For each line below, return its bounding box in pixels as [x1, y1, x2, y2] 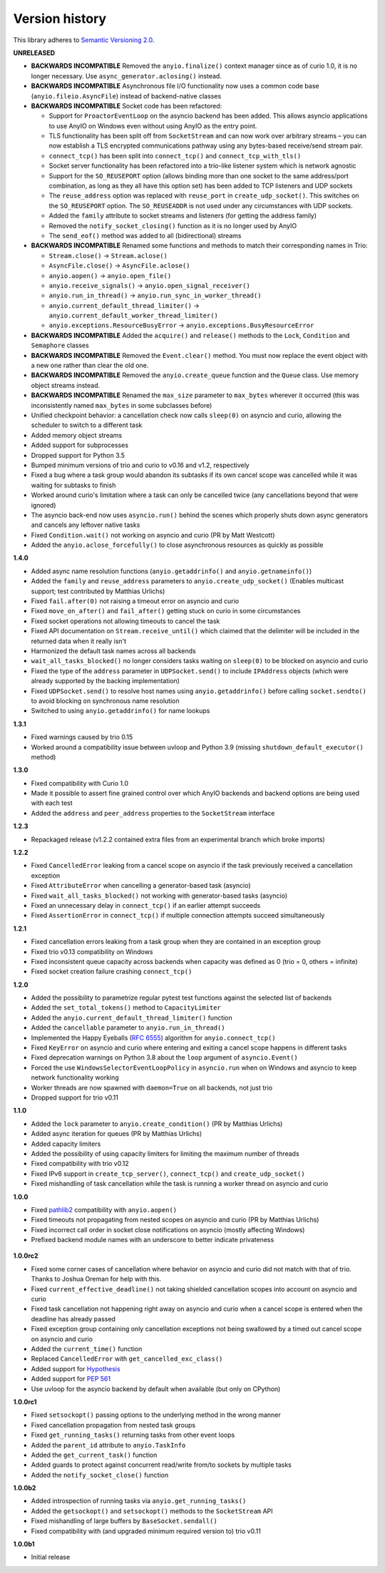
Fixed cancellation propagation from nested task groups [31, 1420, 196, 1429]
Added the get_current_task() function [31, 1450, 158, 1459]
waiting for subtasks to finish [31, 481, 116, 489]
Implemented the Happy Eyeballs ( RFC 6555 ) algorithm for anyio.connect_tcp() [31, 1033, 276, 1042]
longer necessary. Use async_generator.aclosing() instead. [31, 71, 222, 80]
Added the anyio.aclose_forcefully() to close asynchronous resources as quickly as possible [31, 540, 324, 549]
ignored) [31, 501, 56, 509]
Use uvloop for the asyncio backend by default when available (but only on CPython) [31, 1384, 281, 1393]
